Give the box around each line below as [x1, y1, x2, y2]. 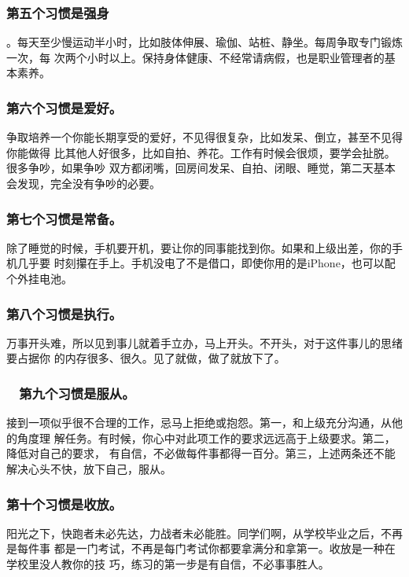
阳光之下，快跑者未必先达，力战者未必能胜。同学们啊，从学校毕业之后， [6, 524, 381, 541]
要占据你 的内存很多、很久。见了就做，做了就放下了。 [6, 350, 286, 366]
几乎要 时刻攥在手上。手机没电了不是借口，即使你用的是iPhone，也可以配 [17, 255, 396, 271]
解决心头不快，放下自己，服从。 [6, 461, 171, 476]
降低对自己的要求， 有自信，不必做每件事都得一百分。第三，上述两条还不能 [6, 445, 396, 461]
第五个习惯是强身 [6, 2, 109, 22]
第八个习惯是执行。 [6, 303, 123, 323]
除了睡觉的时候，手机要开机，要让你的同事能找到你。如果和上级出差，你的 [6, 239, 392, 255]
